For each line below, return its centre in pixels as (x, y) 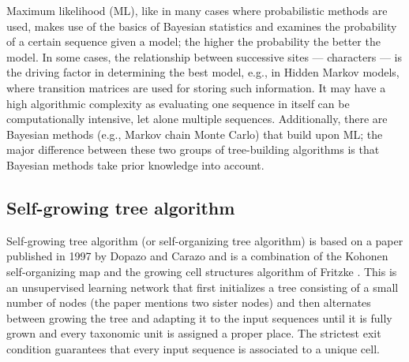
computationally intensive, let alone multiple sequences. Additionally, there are (197, 119)
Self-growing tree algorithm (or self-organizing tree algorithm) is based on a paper (205, 240)
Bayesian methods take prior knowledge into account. (135, 164)
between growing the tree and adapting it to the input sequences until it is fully (199, 317)
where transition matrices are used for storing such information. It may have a (196, 87)
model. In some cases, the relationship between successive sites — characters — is (204, 56)
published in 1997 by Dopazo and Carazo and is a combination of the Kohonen (197, 256)
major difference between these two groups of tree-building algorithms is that (193, 149)
